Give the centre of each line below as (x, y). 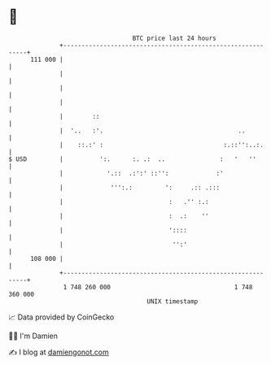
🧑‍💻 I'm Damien (33, 336)
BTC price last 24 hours (175, 38)
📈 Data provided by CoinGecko (61, 317)
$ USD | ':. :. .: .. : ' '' (132, 159)
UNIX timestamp (173, 301)
